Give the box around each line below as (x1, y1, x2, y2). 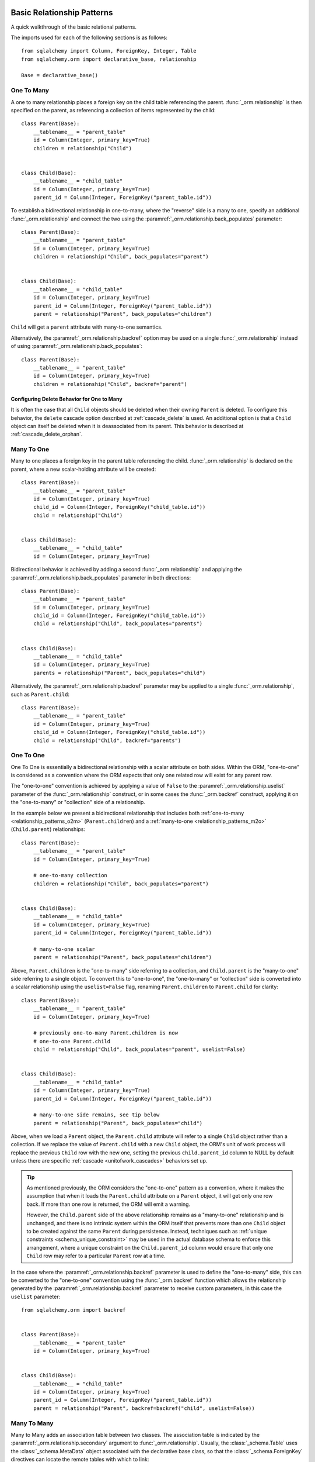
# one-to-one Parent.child (33, 1038, 111, 1044)
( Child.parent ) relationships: (10, 826, 86, 833)
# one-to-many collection (33, 872, 108, 879)
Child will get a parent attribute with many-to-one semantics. (10, 323, 163, 330)
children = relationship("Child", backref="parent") (33, 381, 188, 387)
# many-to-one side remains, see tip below (33, 1112, 160, 1118)
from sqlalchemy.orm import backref (21, 1307, 126, 1313)
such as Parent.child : (10, 691, 70, 698)
